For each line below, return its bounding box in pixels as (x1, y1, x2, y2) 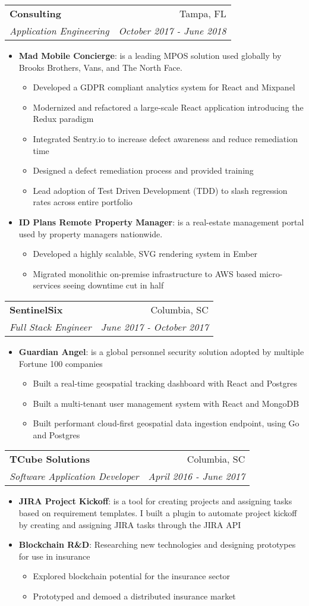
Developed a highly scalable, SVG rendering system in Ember (33, 247, 257, 260)
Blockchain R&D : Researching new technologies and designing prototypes (18, 538, 296, 551)
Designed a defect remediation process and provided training (33, 164, 254, 177)
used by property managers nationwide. (18, 227, 163, 240)
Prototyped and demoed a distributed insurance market (33, 590, 236, 602)
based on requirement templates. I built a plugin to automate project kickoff (18, 507, 297, 519)
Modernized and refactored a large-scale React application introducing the (33, 101, 304, 113)
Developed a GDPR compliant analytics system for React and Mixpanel (33, 81, 295, 93)
